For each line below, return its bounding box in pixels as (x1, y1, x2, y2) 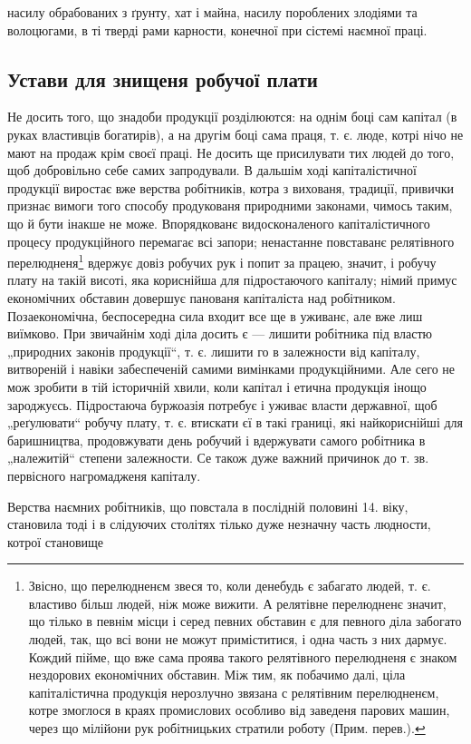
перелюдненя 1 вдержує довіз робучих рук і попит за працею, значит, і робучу (7, 250, 437, 271)
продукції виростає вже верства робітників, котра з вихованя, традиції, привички (7, 178, 455, 197)
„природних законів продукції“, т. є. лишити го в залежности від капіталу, (7, 341, 420, 360)
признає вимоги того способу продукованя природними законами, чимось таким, (7, 196, 453, 215)
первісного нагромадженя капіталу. (7, 465, 201, 485)
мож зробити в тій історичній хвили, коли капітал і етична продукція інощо (7, 377, 427, 396)
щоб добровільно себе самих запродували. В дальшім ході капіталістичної (7, 161, 417, 180)
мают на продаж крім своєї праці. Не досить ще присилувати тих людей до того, (7, 142, 455, 162)
